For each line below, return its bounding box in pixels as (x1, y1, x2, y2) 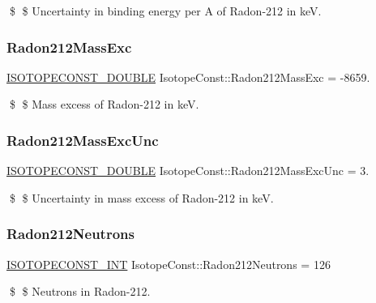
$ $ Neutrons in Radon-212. (9, 283, 151, 300)
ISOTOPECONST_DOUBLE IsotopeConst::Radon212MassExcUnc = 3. (6, 162, 370, 179)
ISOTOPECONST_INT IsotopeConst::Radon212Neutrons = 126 (6, 255, 331, 272)
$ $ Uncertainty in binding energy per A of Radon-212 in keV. (9, 2, 322, 19)
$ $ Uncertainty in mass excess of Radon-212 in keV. (9, 189, 274, 206)
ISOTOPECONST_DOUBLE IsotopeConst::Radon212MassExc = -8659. (6, 68, 370, 85)
